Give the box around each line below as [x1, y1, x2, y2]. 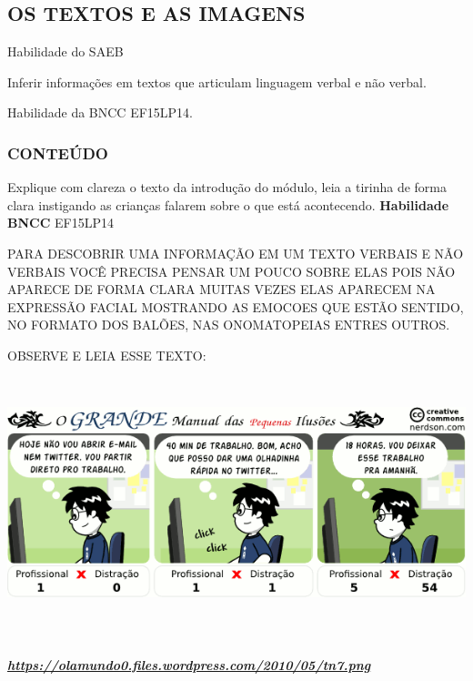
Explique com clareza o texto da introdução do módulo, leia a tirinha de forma [7, 178, 447, 197]
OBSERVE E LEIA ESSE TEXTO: [7, 345, 206, 364]
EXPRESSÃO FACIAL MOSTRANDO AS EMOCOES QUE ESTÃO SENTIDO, [7, 297, 464, 316]
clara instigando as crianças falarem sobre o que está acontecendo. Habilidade [7, 195, 449, 214]
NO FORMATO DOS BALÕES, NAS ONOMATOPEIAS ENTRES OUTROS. [7, 315, 450, 334]
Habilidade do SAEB [7, 42, 124, 61]
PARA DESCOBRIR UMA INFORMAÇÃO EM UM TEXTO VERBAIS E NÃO [7, 243, 464, 262]
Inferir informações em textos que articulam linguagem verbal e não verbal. [7, 72, 427, 91]
